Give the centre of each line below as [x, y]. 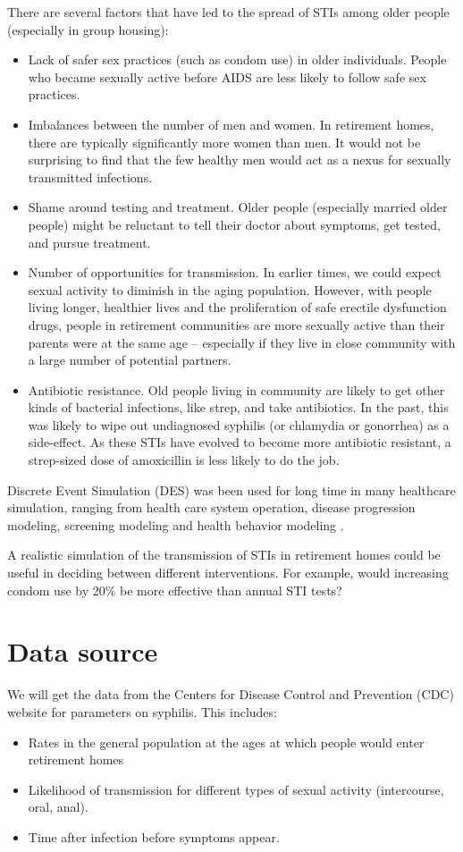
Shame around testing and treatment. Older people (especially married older [238, 207]
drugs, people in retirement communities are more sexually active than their [236, 324]
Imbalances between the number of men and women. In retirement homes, [231, 124]
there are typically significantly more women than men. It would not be [224, 142]
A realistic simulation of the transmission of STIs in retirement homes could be [224, 555]
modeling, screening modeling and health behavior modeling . [176, 524]
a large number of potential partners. [130, 360]
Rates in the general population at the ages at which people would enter [226, 742]
